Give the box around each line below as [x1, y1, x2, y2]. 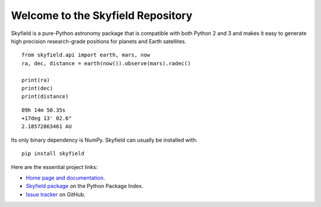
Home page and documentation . [26, 174, 105, 181]
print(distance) [21, 93, 69, 100]
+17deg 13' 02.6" [21, 115, 72, 122]
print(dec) [21, 85, 53, 91]
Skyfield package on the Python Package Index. [26, 183, 144, 190]
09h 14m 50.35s [21, 107, 66, 113]
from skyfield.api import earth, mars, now [21, 52, 150, 59]
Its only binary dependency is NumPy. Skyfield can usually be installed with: [11, 136, 197, 144]
